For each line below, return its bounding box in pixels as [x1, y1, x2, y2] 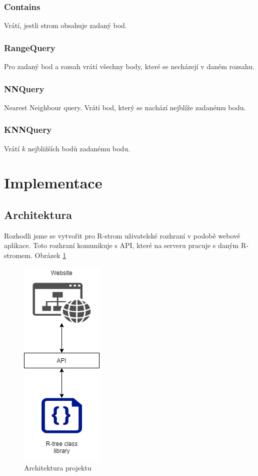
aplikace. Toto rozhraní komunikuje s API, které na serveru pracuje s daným [4, 240, 239, 251]
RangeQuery [4, 41, 55, 54]
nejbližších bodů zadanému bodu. [27, 143, 130, 153]
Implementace [4, 172, 102, 193]
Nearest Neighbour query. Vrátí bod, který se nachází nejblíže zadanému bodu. [4, 102, 246, 112]
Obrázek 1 [34, 250, 66, 261]
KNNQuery [4, 123, 52, 136]
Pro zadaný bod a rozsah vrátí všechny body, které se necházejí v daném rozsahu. [4, 61, 254, 72]
